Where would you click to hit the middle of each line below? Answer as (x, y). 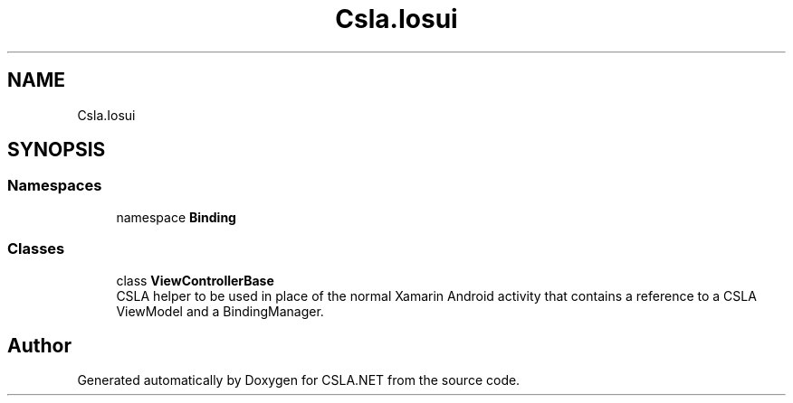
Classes (36, 249)
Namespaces (55, 186)
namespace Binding (176, 217)
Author (39, 345)
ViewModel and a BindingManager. (220, 311)
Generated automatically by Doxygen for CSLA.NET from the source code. (299, 380)
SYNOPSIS (57, 150)
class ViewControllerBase (195, 280)
